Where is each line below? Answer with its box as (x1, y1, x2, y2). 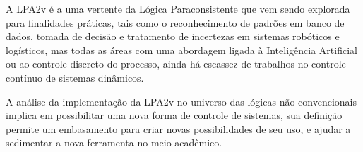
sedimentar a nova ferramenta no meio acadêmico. (6, 135, 222, 150)
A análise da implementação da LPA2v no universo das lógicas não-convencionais (6, 94, 357, 108)
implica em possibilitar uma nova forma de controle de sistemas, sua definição (6, 108, 343, 122)
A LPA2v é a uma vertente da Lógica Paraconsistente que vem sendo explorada (6, 1, 350, 15)
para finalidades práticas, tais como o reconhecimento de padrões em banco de (6, 15, 345, 30)
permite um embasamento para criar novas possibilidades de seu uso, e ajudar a (6, 121, 351, 136)
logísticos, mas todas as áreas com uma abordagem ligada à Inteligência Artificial (6, 42, 357, 57)
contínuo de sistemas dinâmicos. (6, 70, 144, 84)
